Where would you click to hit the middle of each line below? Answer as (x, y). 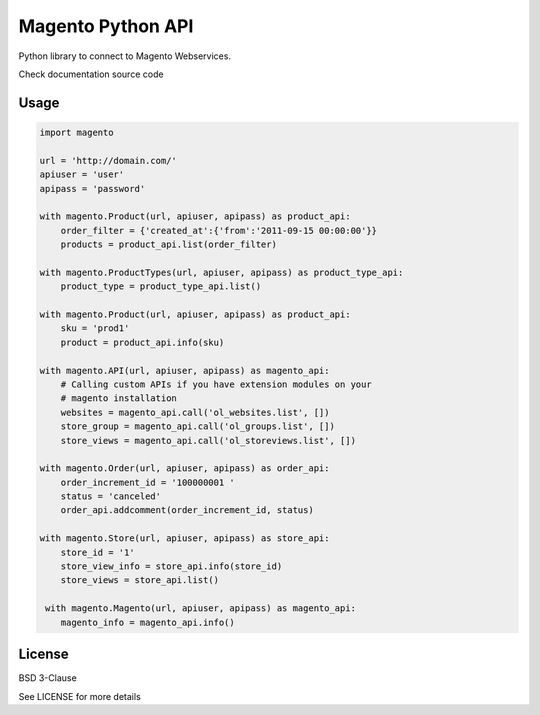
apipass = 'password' (92, 188)
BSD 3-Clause (47, 678)
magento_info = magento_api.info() (147, 622)
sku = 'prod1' (95, 328)
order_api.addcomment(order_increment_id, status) (187, 510)
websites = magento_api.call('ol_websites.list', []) (195, 412)
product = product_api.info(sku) (142, 342)
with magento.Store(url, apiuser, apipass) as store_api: (184, 538)
